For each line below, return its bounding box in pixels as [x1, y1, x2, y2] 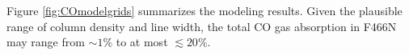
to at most [116, 33, 168, 50]
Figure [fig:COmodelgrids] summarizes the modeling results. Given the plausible [6, 2, 403, 18]
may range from [6, 33, 85, 50]
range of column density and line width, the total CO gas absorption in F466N [6, 18, 397, 34]
